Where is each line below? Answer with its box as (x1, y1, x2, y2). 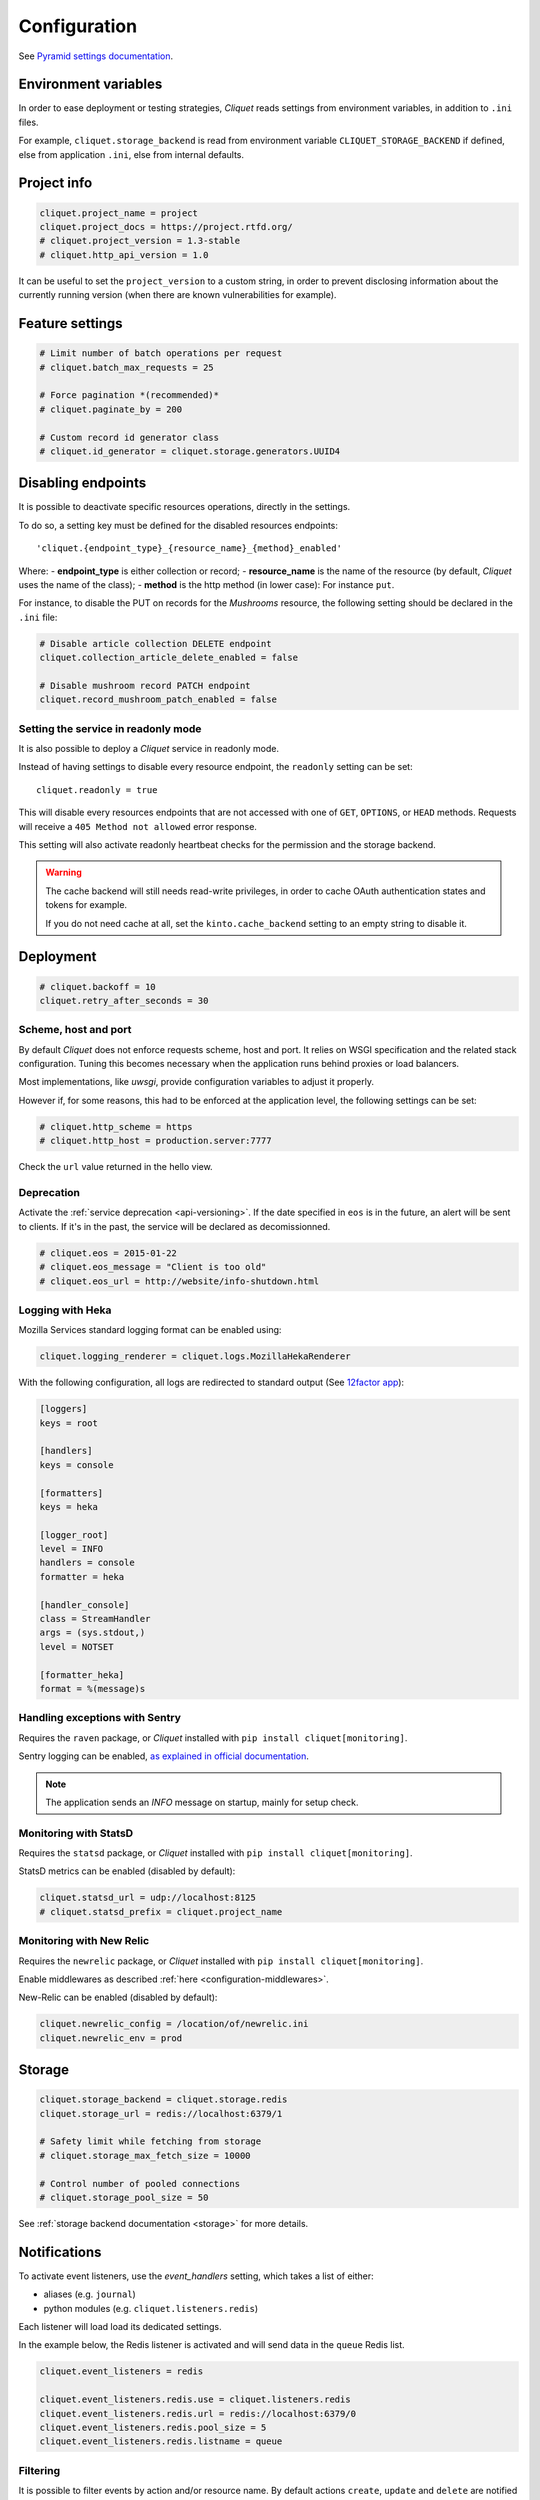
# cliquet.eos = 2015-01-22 (39, 1247, 177, 1259)
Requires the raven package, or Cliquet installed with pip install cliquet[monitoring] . (18, 1731, 408, 1744)
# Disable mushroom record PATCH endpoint (39, 680, 251, 691)
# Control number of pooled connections (39, 2178, 240, 2189)
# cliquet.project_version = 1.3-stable (39, 235, 240, 247)
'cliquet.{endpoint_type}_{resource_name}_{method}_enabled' (36, 543, 342, 554)
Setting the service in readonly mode (18, 721, 202, 735)
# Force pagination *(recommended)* (39, 390, 220, 401)
